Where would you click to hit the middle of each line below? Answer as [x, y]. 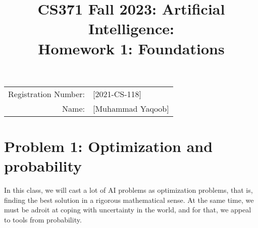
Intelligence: [131, 28]
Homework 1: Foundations [131, 48]
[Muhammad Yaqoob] [131, 108]
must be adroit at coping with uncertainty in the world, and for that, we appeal [128, 210]
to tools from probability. [43, 219]
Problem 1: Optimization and [109, 146]
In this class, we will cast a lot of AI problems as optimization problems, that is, [128, 190]
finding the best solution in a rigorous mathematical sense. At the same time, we [129, 200]
